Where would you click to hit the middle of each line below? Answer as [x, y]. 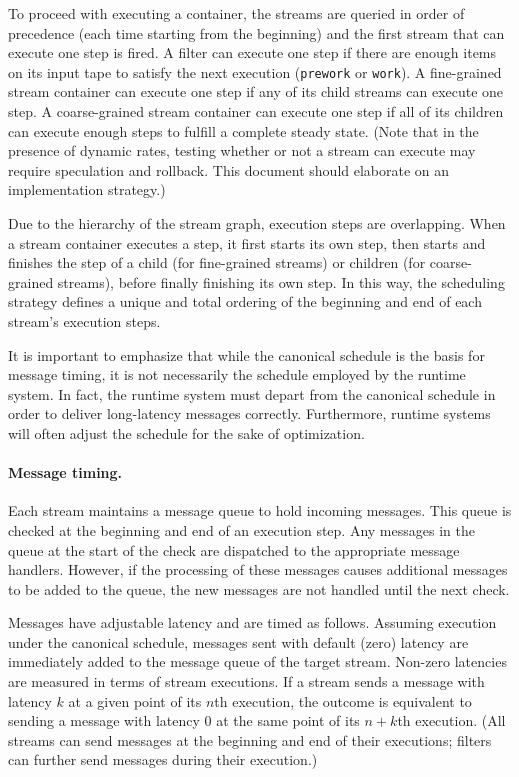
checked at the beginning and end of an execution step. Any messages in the [241, 529]
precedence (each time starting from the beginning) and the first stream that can [256, 32]
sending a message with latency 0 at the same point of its [184, 720]
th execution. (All [451, 720]
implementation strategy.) [87, 189]
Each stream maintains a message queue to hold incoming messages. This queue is [260, 510]
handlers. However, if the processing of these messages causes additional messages [258, 569]
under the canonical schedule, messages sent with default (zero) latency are [238, 641]
